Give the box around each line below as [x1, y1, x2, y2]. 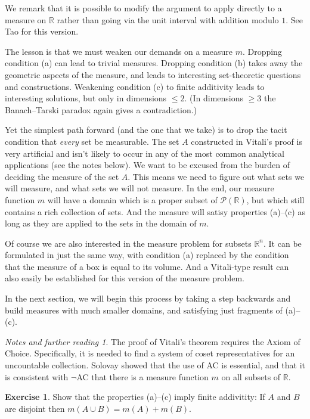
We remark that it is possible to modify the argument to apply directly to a [5, 2, 282, 14]
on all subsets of [221, 370, 281, 383]
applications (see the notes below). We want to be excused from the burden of [5, 159, 290, 171]
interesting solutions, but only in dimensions [5, 92, 167, 104]
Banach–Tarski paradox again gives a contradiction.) [5, 103, 197, 116]
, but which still [246, 193, 305, 206]
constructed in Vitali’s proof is [191, 135, 302, 147]
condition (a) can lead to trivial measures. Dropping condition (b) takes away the [5, 57, 303, 69]
